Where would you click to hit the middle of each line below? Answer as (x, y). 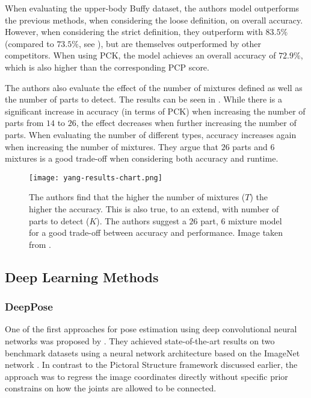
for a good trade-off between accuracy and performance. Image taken (156, 232)
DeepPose (29, 307)
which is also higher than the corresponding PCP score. (107, 67)
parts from (24, 123)
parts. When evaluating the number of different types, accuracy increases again (151, 134)
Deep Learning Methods (82, 276)
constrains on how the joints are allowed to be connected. (111, 388)
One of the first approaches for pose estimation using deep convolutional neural (151, 329)
